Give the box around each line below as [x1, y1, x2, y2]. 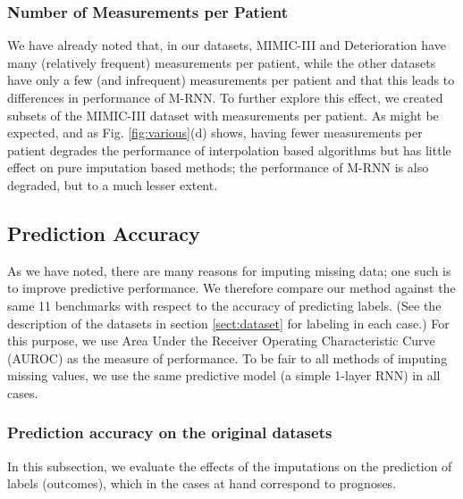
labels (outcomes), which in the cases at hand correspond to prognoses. [7, 474, 397, 493]
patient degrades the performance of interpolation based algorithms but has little [7, 140, 451, 159]
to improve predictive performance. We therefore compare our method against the [7, 279, 456, 297]
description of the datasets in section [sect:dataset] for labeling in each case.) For [7, 313, 450, 332]
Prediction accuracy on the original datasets [7, 421, 333, 444]
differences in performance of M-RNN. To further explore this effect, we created [7, 88, 443, 106]
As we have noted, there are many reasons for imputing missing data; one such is [7, 261, 451, 279]
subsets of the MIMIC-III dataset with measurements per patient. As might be [7, 105, 439, 124]
